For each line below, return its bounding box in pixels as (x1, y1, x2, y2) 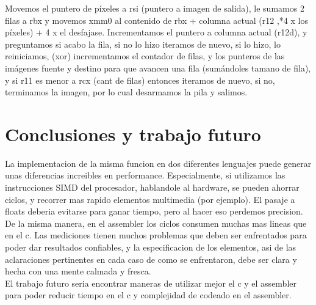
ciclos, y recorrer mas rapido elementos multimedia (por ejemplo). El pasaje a (5, 193, 295, 205)
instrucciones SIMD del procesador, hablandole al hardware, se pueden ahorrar (5, 181, 300, 194)
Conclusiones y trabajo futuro (5, 121, 261, 146)
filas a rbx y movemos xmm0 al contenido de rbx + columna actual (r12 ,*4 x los (5, 13, 308, 26)
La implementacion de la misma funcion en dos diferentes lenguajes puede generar (5, 156, 312, 169)
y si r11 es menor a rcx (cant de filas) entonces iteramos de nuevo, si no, (5, 73, 275, 86)
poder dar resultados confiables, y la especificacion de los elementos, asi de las (5, 241, 296, 254)
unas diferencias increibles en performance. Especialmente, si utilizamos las (5, 169, 285, 182)
